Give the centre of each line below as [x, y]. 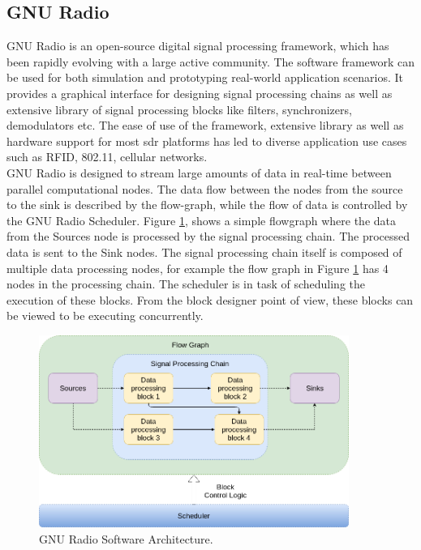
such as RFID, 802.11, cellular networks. [107, 157]
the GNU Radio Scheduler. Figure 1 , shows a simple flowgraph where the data [201, 220]
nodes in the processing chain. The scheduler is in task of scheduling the [186, 284]
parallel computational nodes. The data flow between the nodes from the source [205, 188]
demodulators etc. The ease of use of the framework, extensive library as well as [205, 125]
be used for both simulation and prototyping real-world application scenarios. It [205, 77]
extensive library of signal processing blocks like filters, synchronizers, [179, 109]
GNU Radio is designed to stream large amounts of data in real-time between [199, 172]
